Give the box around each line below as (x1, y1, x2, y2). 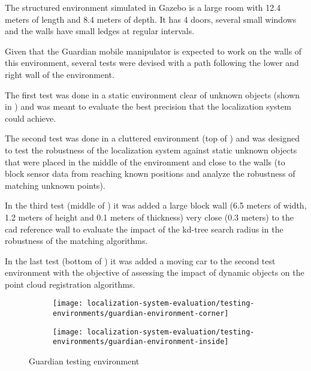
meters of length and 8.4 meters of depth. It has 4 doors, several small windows (5, 13, 297, 25)
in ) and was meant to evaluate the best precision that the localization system (5, 100, 291, 113)
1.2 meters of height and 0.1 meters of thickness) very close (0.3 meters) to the (5, 210, 294, 223)
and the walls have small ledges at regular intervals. (5, 25, 195, 37)
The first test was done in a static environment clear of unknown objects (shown (5, 88, 300, 101)
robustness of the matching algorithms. (5, 234, 148, 247)
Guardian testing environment (29, 355, 140, 367)
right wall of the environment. (5, 68, 114, 80)
